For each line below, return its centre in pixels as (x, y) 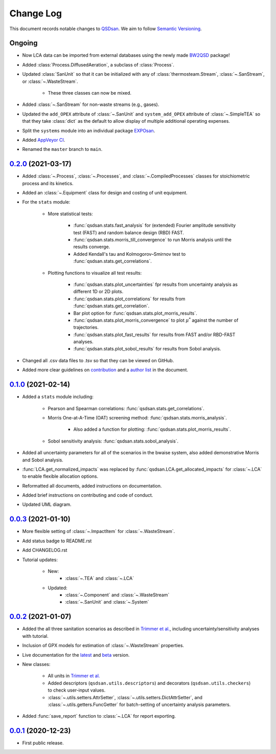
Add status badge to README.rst (57, 541)
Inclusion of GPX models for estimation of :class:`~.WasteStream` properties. (103, 646)
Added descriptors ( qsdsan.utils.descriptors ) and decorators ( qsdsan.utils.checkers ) (149, 683)
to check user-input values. (77, 690)
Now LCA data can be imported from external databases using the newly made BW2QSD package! (126, 55)
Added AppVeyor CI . (44, 140)
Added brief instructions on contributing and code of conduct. (88, 495)
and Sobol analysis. (43, 460)
